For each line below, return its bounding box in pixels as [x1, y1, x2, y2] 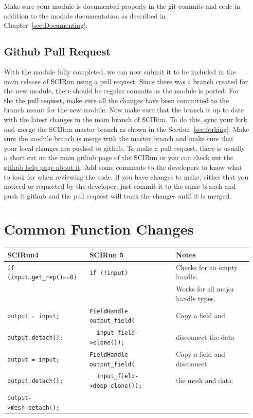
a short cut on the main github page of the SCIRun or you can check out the [4, 152, 234, 163]
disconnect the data [176, 332, 235, 342]
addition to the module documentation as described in [4, 10, 166, 20]
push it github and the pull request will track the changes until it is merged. [4, 190, 232, 200]
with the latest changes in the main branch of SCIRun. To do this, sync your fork [4, 114, 247, 124]
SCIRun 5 [90, 249, 124, 259]
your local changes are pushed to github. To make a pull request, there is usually [4, 143, 245, 153]
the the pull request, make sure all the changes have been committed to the [4, 95, 229, 105]
